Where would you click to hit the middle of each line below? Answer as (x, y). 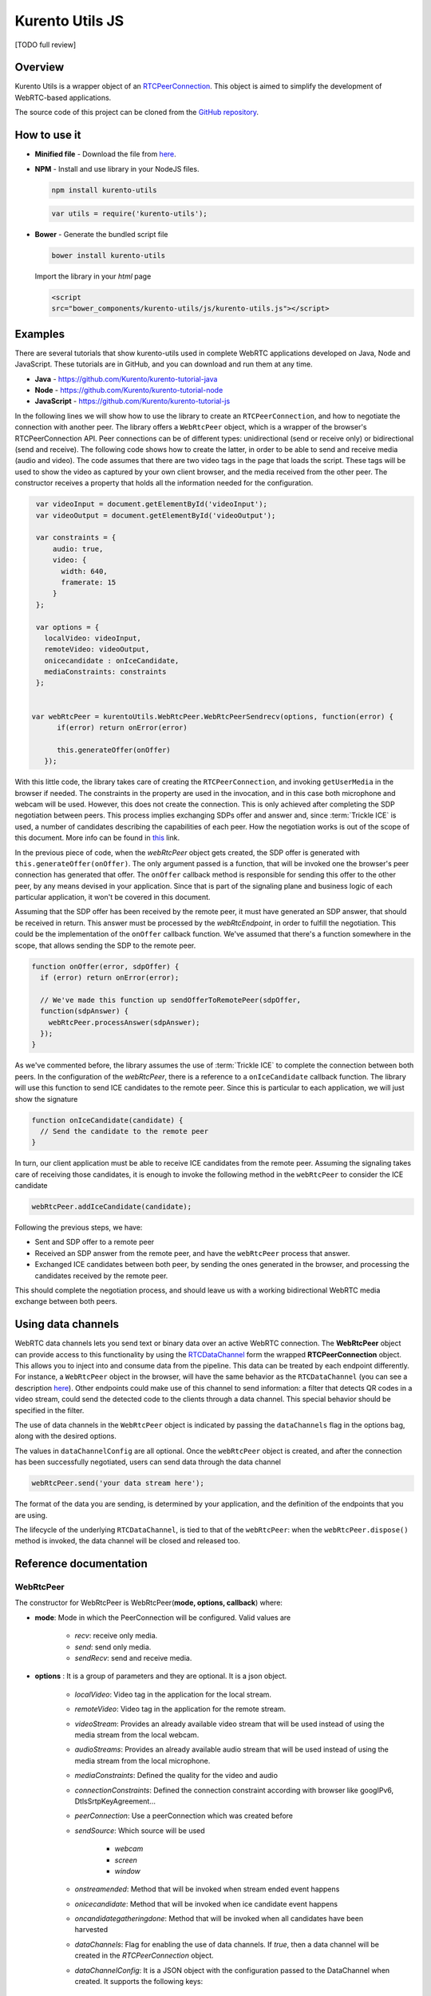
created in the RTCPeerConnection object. (144, 1955)
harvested (91, 1930)
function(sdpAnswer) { (85, 1011)
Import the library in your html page (93, 276)
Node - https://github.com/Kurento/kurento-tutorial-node (129, 390)
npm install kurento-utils (104, 190)
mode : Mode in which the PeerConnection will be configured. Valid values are (163, 1618)
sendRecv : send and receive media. (133, 1658)
